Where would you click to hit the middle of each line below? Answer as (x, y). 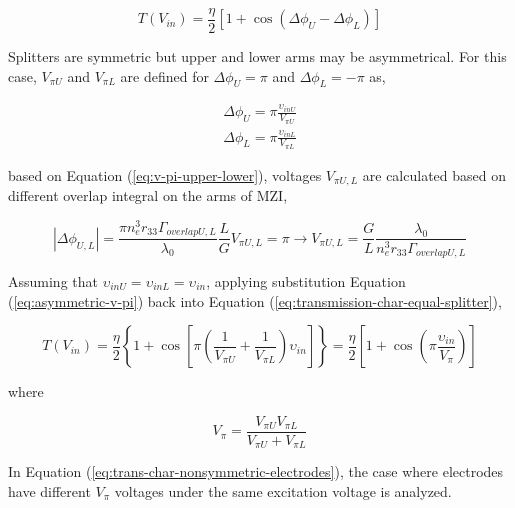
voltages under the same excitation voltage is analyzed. (283, 490)
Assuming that (53, 280)
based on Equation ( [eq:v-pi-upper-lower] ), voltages (165, 174)
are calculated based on (434, 174)
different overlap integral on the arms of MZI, (148, 195)
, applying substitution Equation (306, 280)
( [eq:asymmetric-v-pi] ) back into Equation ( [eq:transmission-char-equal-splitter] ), (255, 300)
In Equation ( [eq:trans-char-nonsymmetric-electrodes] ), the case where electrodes (256, 471)
